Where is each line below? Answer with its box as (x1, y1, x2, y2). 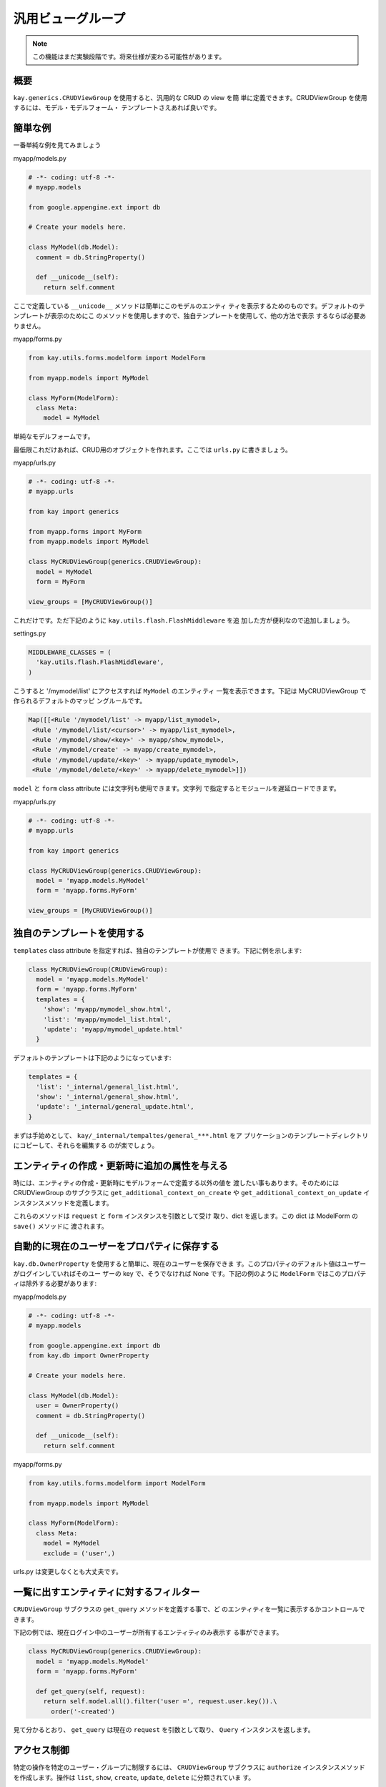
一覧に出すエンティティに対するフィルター (13, 1586, 200, 1598)
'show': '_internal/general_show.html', (36, 1093, 179, 1101)
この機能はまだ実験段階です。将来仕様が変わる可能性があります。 (32, 52, 226, 61)
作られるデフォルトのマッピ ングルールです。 (13, 697, 147, 706)
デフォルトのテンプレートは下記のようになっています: (13, 1054, 172, 1062)
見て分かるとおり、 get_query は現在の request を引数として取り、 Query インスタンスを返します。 (13, 1726, 315, 1734)
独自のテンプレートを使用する (13, 927, 145, 939)
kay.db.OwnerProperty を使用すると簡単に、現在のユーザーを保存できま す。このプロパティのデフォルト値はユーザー (13, 1259, 367, 1268)
